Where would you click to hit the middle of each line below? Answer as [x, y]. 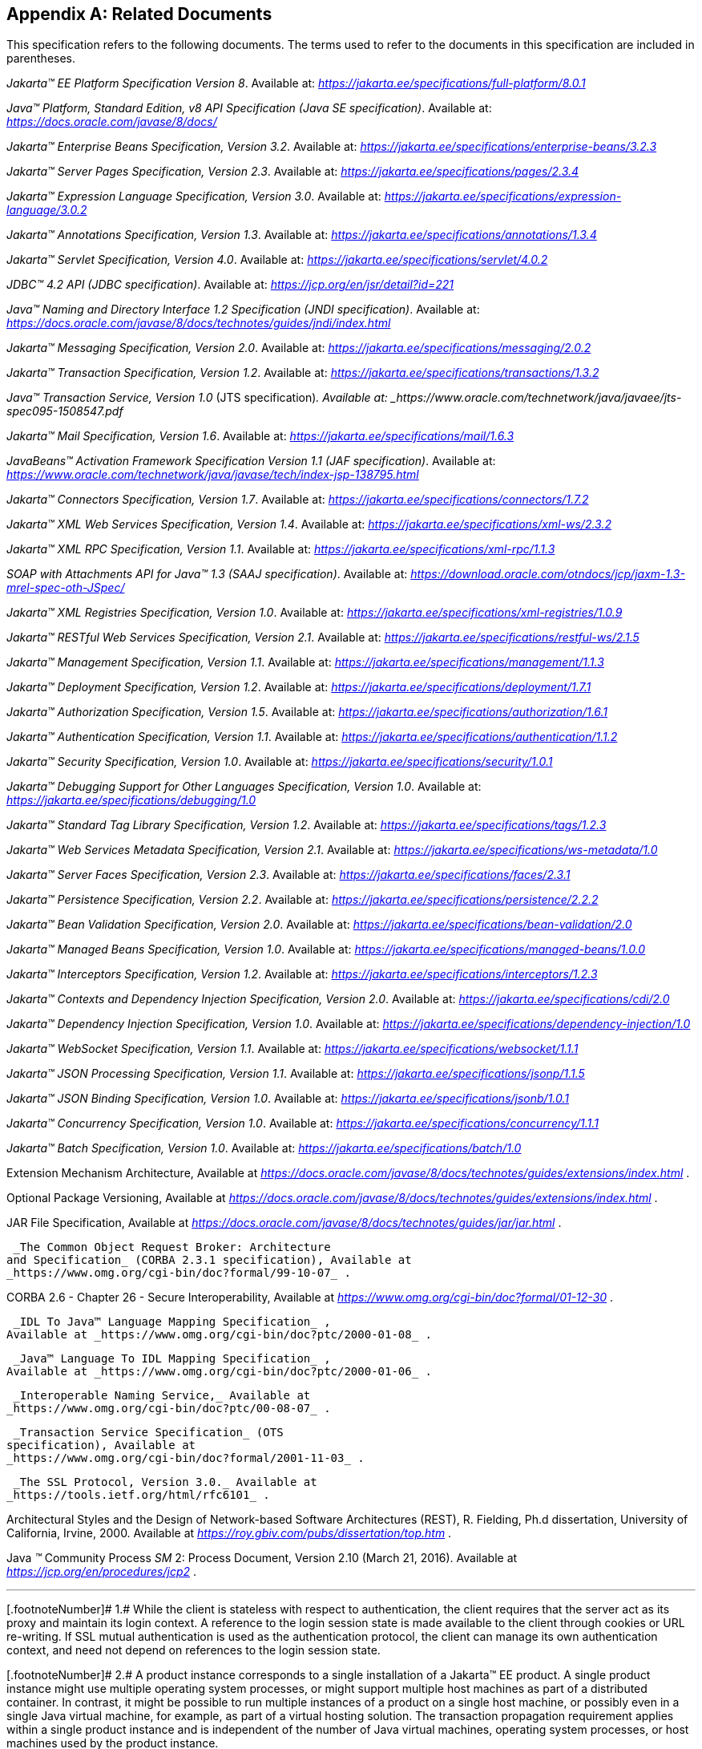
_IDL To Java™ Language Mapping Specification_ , [172, 1322]
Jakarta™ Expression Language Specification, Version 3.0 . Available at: [194, 196]
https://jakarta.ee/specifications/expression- [503, 196]
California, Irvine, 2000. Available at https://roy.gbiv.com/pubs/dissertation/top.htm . [229, 1533]
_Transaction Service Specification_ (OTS [148, 1433]
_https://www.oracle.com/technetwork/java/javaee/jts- [536, 398]
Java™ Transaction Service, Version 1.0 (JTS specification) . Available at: [197, 398]
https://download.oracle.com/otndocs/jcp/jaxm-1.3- [548, 574]
